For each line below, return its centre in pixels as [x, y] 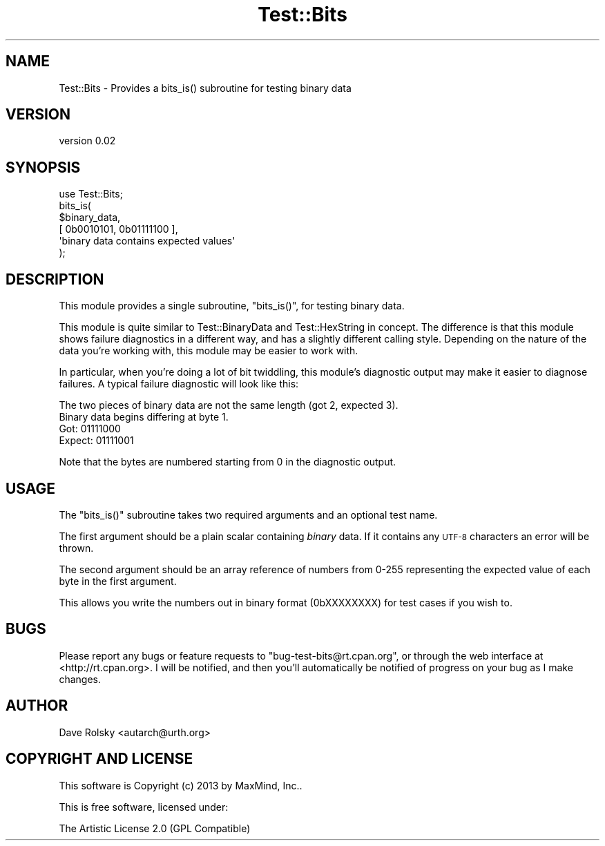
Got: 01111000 [90, 429]
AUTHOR [37, 706]
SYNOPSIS [43, 167]
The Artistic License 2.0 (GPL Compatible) [155, 828]
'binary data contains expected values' [147, 241]
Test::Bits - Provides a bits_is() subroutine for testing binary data [205, 88]
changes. [80, 679]
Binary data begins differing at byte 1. [144, 417]
